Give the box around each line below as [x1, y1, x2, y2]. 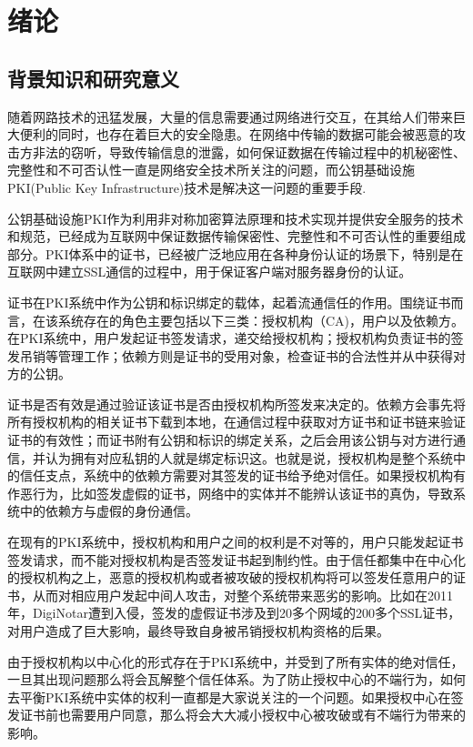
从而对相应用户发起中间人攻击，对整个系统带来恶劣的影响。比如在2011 [32, 585, 453, 604]
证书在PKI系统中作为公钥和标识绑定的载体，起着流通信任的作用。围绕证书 [7, 292, 451, 311]
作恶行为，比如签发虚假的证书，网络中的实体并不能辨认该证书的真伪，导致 [7, 483, 453, 502]
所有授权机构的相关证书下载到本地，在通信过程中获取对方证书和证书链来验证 [7, 412, 466, 431]
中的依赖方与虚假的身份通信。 [19, 501, 198, 520]
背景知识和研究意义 [7, 64, 179, 92]
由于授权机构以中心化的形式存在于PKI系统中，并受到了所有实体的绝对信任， [7, 651, 464, 671]
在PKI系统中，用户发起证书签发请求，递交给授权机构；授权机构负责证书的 [7, 328, 451, 348]
